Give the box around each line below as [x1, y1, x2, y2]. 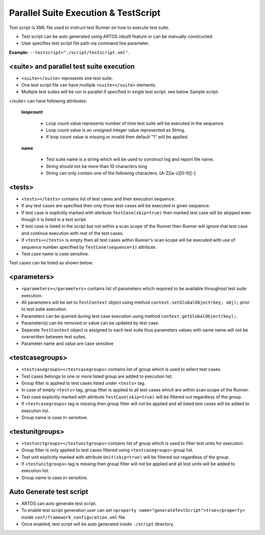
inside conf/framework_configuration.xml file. [21, 514, 126, 520]
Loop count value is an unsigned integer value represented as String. [46, 127, 185, 133]
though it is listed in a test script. [21, 217, 87, 222]
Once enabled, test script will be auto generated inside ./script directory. [21, 521, 174, 527]
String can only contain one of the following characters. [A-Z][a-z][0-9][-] [46, 170, 196, 176]
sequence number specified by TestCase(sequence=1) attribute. [21, 244, 157, 250]
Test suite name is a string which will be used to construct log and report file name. [46, 156, 214, 162]
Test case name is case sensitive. [21, 251, 89, 256]
